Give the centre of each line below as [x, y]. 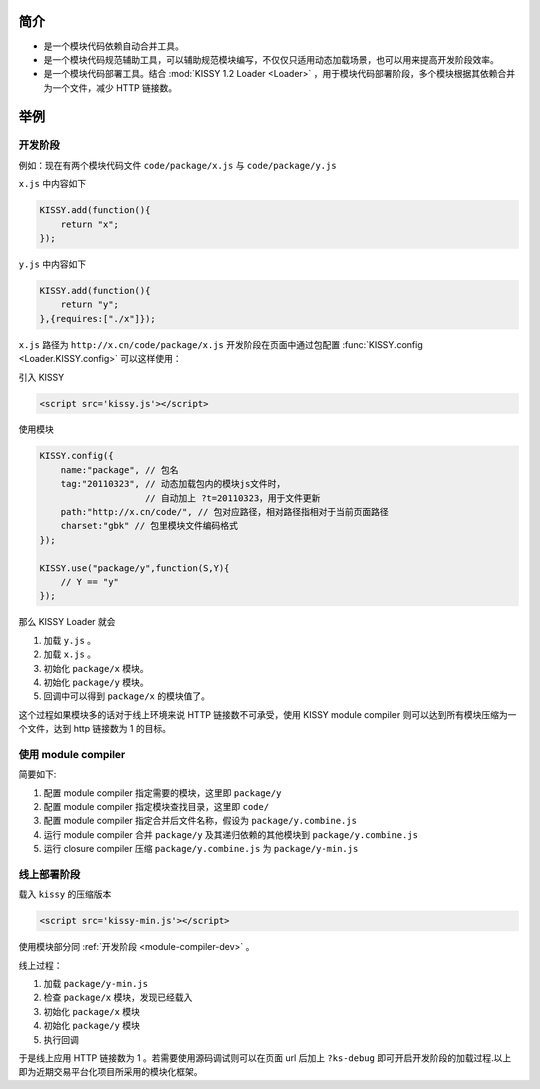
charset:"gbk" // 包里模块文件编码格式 [149, 526]
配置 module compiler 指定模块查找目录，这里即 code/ [156, 807]
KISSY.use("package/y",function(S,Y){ [134, 568]
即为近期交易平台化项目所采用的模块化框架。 [110, 1072]
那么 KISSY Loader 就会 [67, 622]
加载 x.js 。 [70, 654]
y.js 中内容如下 [52, 264]
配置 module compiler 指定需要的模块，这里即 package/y [162, 792]
